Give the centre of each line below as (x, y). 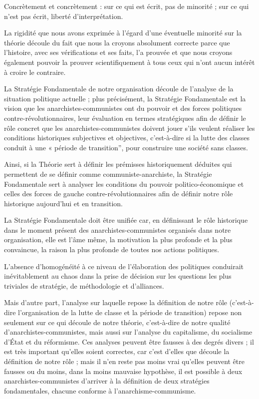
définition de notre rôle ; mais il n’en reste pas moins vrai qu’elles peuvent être (125, 361)
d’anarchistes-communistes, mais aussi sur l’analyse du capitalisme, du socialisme (128, 332)
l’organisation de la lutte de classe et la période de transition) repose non (130, 312)
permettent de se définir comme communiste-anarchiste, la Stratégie (108, 174)
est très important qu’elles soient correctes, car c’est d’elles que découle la (117, 351)
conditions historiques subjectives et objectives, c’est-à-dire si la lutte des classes (127, 138)
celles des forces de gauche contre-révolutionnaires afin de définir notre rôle (119, 194)
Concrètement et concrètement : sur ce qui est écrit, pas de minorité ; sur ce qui (127, 6)
